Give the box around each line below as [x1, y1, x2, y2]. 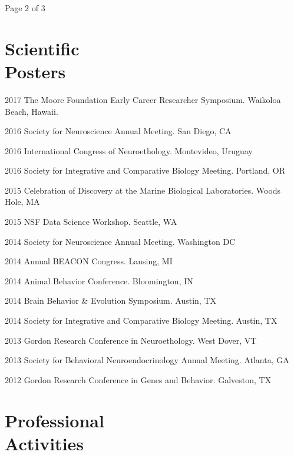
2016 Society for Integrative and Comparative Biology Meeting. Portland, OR [5, 164, 285, 177]
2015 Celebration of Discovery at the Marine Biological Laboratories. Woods [5, 184, 281, 196]
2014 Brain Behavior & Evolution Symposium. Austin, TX [5, 294, 217, 307]
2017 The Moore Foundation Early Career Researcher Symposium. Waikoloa [5, 93, 281, 105]
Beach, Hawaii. [5, 105, 58, 117]
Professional [5, 408, 104, 432]
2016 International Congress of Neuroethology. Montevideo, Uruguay [5, 144, 253, 157]
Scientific [5, 36, 80, 60]
